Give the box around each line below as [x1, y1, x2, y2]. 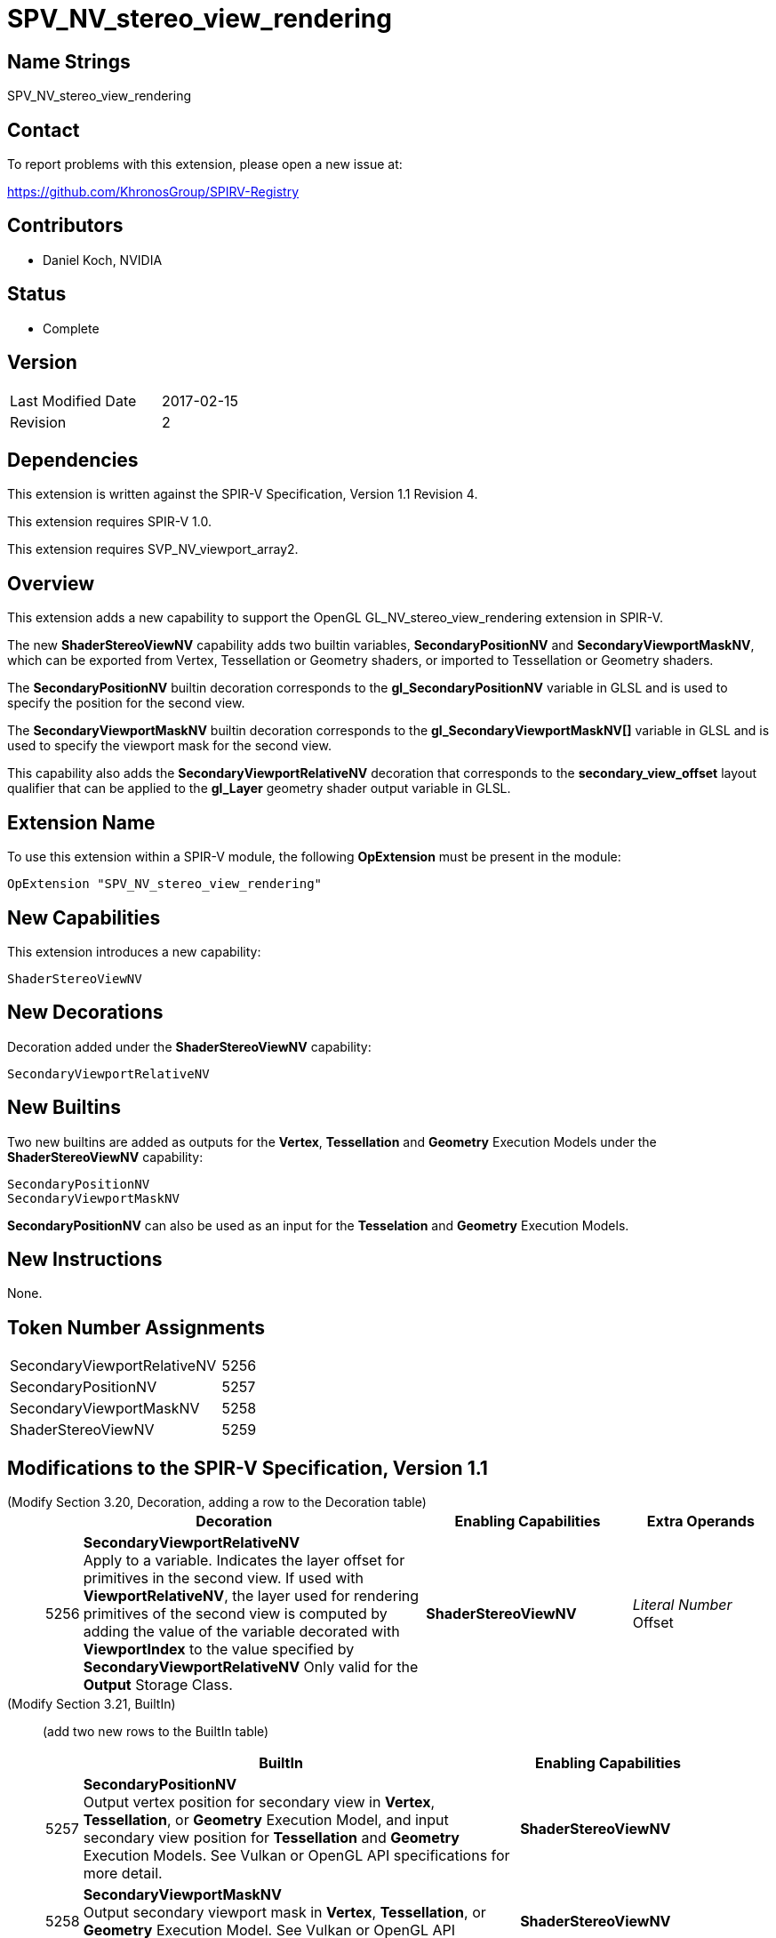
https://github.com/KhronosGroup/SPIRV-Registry [7, 184, 300, 200]
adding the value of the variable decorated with [83, 1622, 400, 1641]
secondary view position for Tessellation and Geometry [83, 1829, 460, 1847]
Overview [7, 572, 95, 595]
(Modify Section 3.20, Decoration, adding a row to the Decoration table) [7, 1494, 427, 1510]
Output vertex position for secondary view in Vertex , [83, 1793, 436, 1812]
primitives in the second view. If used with [83, 1569, 364, 1588]
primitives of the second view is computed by [83, 1605, 388, 1623]
